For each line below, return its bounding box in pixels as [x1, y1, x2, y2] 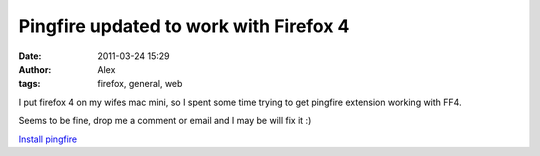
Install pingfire [18, 133, 78, 145]
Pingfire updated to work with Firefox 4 [18, 15, 350, 37]
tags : [18, 78, 41, 90]
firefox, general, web [97, 78, 183, 90]
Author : [18, 63, 52, 75]
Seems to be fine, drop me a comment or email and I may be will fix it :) [18, 115, 312, 127]
